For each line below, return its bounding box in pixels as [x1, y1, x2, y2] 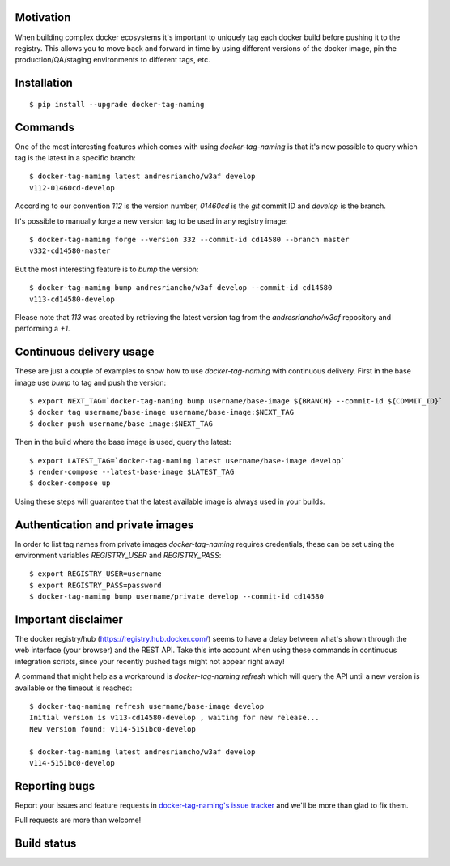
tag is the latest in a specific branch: [15, 153, 137, 162]
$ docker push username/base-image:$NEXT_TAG [29, 419, 214, 429]
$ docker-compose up [29, 479, 111, 488]
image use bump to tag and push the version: [15, 378, 166, 387]
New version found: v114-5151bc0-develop [29, 724, 196, 733]
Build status [15, 837, 77, 851]
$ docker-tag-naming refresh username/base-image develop [29, 702, 265, 711]
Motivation [15, 11, 71, 24]
